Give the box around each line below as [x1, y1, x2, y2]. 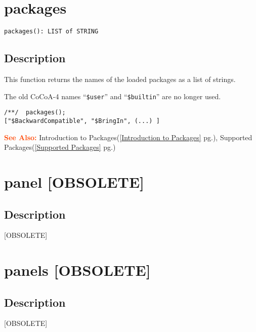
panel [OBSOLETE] [4, 171, 145, 192]
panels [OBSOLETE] [4, 260, 151, 280]
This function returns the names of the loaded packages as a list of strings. [4, 73, 236, 84]
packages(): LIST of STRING [4, 28, 99, 35]
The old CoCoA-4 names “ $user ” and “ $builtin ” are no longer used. [4, 91, 221, 101]
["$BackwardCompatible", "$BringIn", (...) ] [4, 117, 160, 124]
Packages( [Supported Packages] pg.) [4, 142, 116, 152]
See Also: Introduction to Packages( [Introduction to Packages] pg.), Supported [4, 132, 252, 142]
